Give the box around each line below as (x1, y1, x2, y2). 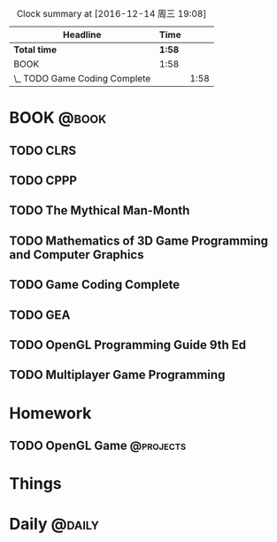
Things (9, 474, 62, 494)
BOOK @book (9, 108, 107, 128)
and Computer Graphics (9, 247, 144, 262)
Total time (13, 43, 58, 56)
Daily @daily (9, 515, 100, 534)
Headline (63, 28, 102, 41)
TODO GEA (9, 307, 71, 322)
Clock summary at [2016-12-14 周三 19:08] (16, 8, 207, 19)
